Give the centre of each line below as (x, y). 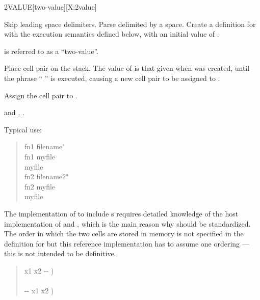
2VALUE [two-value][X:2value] (50, 7)
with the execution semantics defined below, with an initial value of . (112, 34)
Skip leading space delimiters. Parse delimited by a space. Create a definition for (130, 24)
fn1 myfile (40, 156)
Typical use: (23, 129)
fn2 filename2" (46, 176)
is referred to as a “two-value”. (51, 51)
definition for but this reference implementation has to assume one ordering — (127, 243)
